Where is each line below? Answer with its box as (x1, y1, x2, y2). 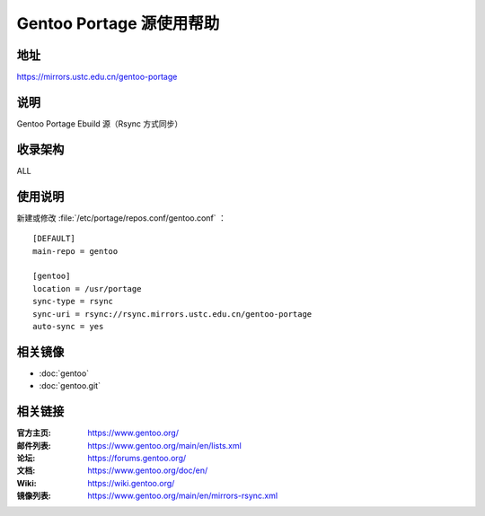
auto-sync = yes (32, 321, 104, 331)
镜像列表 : (16, 490, 51, 502)
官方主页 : (16, 427, 51, 439)
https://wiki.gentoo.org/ (87, 477, 175, 488)
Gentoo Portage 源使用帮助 (16, 13, 220, 33)
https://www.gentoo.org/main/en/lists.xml (87, 440, 242, 450)
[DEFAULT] (32, 233, 75, 244)
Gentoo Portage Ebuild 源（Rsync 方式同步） (16, 118, 183, 129)
